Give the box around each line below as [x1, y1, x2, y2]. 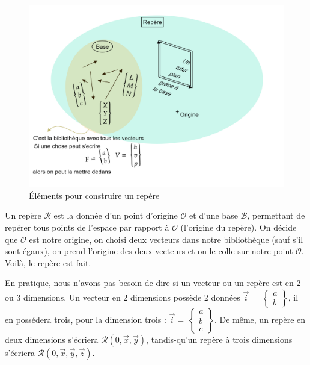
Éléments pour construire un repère [29, 189, 160, 201]
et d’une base [189, 209, 238, 222]
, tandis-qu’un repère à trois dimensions [146, 333, 293, 346]
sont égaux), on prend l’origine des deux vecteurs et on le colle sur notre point [5, 245, 293, 257]
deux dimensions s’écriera [5, 333, 99, 346]
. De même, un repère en [214, 313, 306, 326]
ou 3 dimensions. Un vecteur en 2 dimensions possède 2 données [5, 291, 240, 304]
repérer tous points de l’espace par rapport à [5, 221, 169, 234]
